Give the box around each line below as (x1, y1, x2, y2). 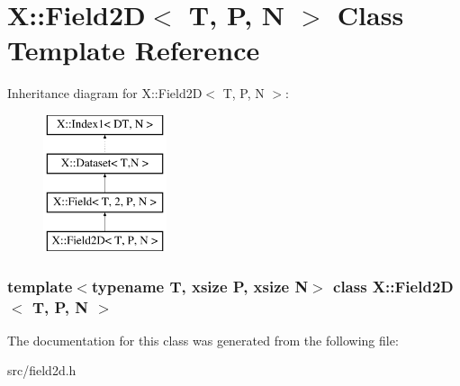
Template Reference (7, 31, 260, 68)
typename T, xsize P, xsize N (91, 274, 309, 297)
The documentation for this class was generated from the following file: (7, 330, 399, 349)
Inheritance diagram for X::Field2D (7, 84, 203, 103)
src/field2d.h (7, 361, 77, 380)
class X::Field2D (333, 274, 454, 297)
